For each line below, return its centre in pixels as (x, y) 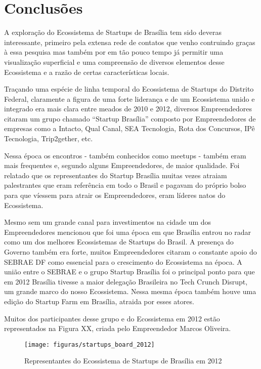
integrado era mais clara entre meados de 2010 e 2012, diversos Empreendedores (128, 109)
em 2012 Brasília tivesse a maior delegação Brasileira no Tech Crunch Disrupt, (126, 281)
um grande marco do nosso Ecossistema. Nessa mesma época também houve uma (130, 291)
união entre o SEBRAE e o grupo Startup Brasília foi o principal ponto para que (129, 272)
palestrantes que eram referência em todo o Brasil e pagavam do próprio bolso (125, 185)
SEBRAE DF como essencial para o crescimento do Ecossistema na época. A (123, 261)
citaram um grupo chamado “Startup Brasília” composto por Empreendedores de (130, 118)
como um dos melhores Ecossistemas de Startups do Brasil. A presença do (119, 242)
